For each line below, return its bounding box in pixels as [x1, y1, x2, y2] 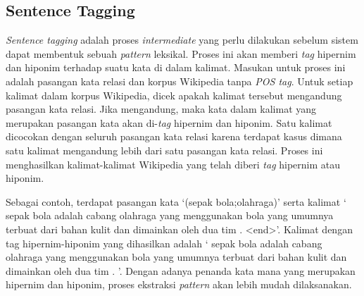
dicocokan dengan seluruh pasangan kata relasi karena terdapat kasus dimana [6, 129, 342, 144]
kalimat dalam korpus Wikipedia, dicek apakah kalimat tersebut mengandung [6, 87, 342, 102]
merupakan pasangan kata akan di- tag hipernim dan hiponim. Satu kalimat [6, 115, 332, 130]
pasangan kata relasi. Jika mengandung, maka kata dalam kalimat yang [6, 101, 317, 116]
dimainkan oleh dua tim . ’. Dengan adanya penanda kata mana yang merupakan [6, 263, 356, 278]
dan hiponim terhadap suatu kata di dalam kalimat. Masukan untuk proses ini [6, 60, 346, 75]
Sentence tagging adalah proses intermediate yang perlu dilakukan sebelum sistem [6, 32, 358, 47]
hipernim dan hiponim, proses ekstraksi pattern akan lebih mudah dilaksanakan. [6, 277, 352, 292]
